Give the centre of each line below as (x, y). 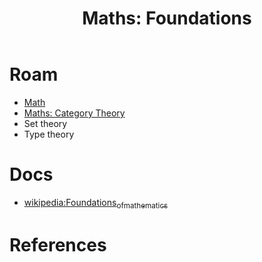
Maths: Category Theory (74, 113)
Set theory (45, 123)
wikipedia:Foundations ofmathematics (96, 203)
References (58, 244)
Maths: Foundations (167, 18)
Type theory (49, 134)
